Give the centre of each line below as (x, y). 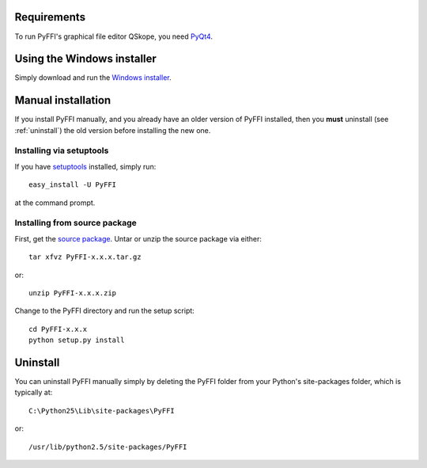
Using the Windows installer (86, 59)
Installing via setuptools (62, 150)
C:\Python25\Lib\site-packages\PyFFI (102, 411)
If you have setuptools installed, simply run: (85, 166)
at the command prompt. (55, 203)
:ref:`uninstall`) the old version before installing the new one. (113, 130)
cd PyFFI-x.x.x (58, 329)
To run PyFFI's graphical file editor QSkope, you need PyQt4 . (114, 36)
